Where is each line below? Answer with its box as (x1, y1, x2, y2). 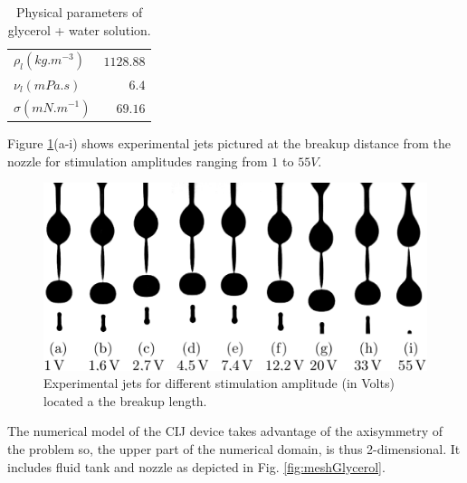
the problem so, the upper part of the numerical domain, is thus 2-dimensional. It (7, 440, 461, 459)
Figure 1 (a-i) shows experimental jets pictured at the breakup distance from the (7, 134, 451, 153)
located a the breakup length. (43, 391, 207, 410)
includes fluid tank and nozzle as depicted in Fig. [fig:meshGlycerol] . (7, 457, 386, 476)
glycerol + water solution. (7, 20, 151, 39)
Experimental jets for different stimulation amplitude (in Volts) (43, 374, 395, 393)
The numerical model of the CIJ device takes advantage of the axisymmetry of (7, 421, 443, 440)
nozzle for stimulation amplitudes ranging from (7, 151, 268, 170)
